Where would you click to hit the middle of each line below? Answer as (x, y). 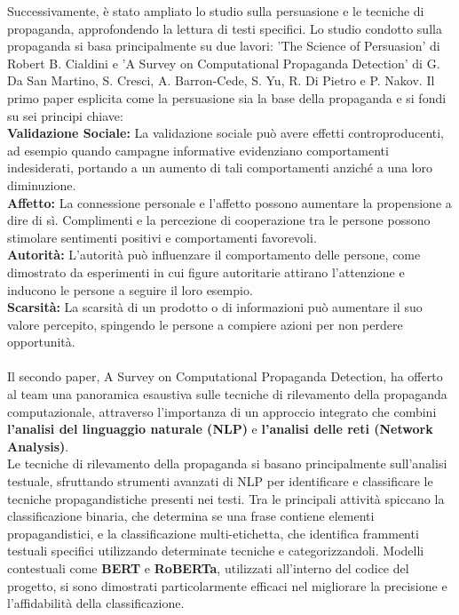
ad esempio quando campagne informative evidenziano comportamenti (198, 150)
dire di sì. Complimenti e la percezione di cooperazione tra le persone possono (219, 220)
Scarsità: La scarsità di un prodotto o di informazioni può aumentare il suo (215, 307)
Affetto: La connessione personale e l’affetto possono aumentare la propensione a (229, 202)
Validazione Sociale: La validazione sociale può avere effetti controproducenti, (226, 133)
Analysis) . (38, 446)
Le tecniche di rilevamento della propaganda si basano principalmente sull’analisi (227, 463)
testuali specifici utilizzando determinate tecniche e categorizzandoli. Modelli (216, 551)
